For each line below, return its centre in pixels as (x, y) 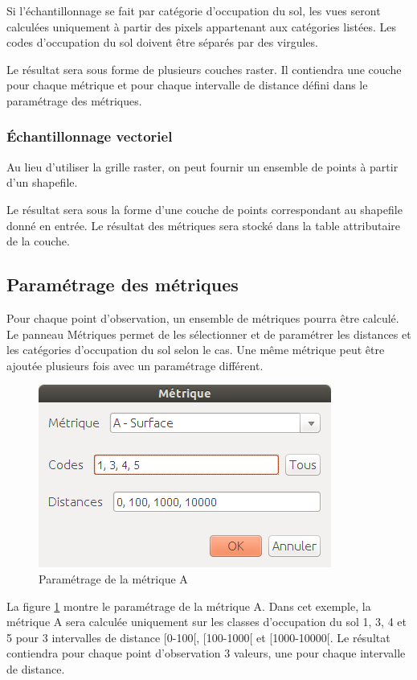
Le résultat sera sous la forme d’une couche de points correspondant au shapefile (204, 209)
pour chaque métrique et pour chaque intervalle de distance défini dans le (187, 85)
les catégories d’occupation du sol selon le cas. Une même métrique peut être (196, 350)
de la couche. (38, 241)
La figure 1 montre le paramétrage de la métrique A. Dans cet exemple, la (189, 606)
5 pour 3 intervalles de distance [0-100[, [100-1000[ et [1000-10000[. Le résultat (198, 637)
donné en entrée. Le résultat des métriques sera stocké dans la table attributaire (204, 225)
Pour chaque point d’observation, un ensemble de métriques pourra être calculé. (203, 317)
